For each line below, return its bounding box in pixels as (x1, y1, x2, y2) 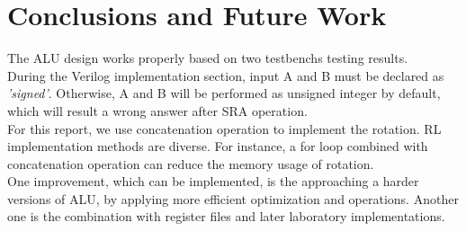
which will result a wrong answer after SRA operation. (7, 101, 308, 120)
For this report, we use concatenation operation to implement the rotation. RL (7, 119, 442, 138)
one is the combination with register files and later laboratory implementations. (7, 207, 445, 226)
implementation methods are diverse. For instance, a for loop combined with (7, 137, 428, 155)
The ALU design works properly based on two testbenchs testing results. (7, 49, 408, 67)
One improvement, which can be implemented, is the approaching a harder (7, 172, 419, 191)
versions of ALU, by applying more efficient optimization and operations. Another (7, 189, 459, 208)
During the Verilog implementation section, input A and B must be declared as (7, 66, 444, 84)
